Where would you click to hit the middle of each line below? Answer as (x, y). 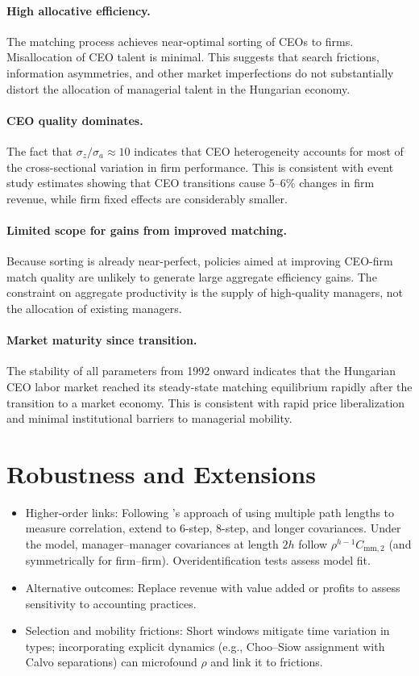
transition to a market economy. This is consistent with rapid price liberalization (206, 402)
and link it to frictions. (267, 662)
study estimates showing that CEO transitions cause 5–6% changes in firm (191, 183)
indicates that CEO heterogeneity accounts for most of (269, 150)
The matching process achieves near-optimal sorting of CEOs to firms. (180, 41)
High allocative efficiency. (79, 10)
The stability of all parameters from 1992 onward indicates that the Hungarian (201, 371)
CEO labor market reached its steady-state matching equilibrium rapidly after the (209, 386)
